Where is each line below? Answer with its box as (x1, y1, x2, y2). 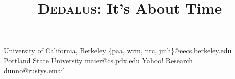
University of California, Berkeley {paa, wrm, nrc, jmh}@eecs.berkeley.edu (4, 45, 232, 56)
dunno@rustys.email (4, 65, 65, 75)
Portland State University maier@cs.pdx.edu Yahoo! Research (4, 55, 193, 65)
